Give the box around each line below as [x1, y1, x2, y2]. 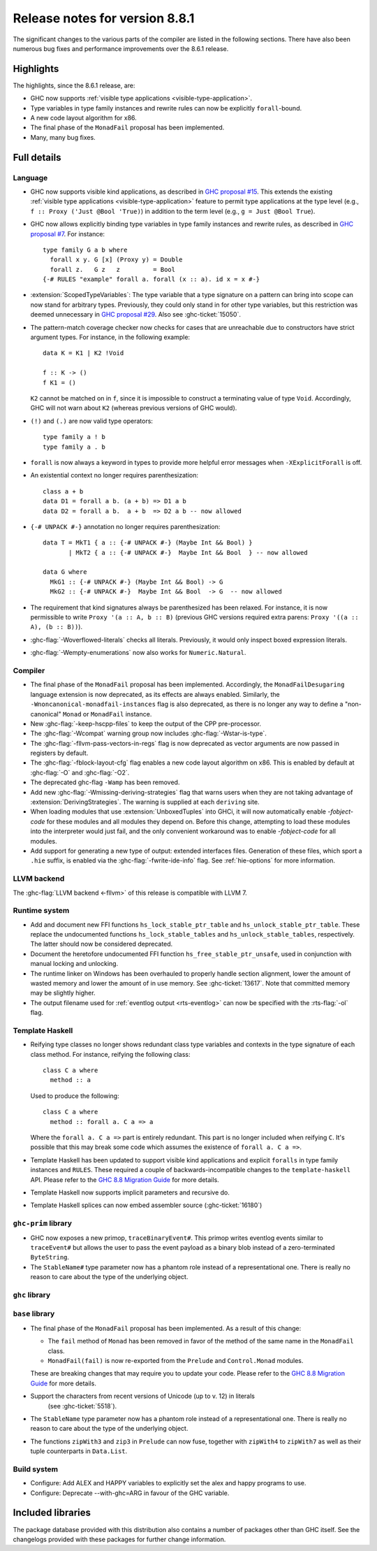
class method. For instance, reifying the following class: [30, 1050, 191, 1058]
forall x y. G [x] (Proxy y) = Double [50, 256, 183, 264]
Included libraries [13, 1507, 91, 1519]
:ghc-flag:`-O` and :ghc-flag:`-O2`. [30, 768, 130, 777]
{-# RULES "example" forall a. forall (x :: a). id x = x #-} [43, 275, 260, 283]
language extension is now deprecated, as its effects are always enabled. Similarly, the [30, 690, 280, 698]
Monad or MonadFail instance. [63, 709, 152, 718]
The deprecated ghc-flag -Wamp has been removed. [30, 778, 180, 786]
